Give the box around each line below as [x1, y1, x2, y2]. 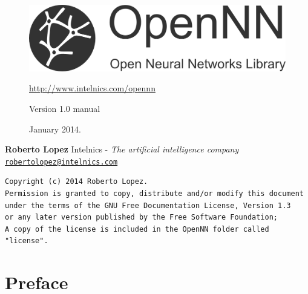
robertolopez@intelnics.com [5, 157, 118, 166]
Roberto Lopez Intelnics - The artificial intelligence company [5, 143, 239, 155]
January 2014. [29, 122, 81, 135]
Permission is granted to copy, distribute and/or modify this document [5, 189, 304, 198]
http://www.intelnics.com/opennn [29, 82, 156, 94]
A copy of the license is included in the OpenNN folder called [5, 224, 269, 234]
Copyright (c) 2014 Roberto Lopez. [5, 177, 148, 186]
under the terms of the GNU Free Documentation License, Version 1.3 [5, 201, 291, 210]
